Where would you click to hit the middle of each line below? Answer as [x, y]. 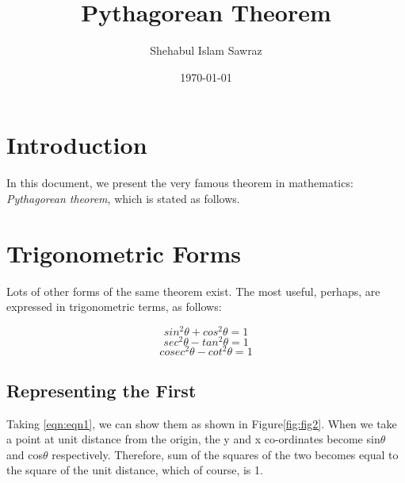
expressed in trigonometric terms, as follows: [114, 307]
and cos [25, 454]
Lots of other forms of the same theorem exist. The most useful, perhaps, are [193, 291]
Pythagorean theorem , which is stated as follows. [123, 198]
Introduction [77, 145]
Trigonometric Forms [124, 253]
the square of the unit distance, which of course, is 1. [135, 470]
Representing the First [101, 390]
